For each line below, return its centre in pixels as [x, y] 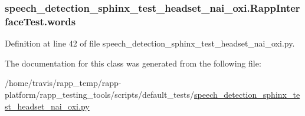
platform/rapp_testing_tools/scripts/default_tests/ [100, 94]
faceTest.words [40, 21]
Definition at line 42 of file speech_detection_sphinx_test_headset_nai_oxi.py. [150, 43]
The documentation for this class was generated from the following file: [133, 63]
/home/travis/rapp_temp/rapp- [63, 83]
